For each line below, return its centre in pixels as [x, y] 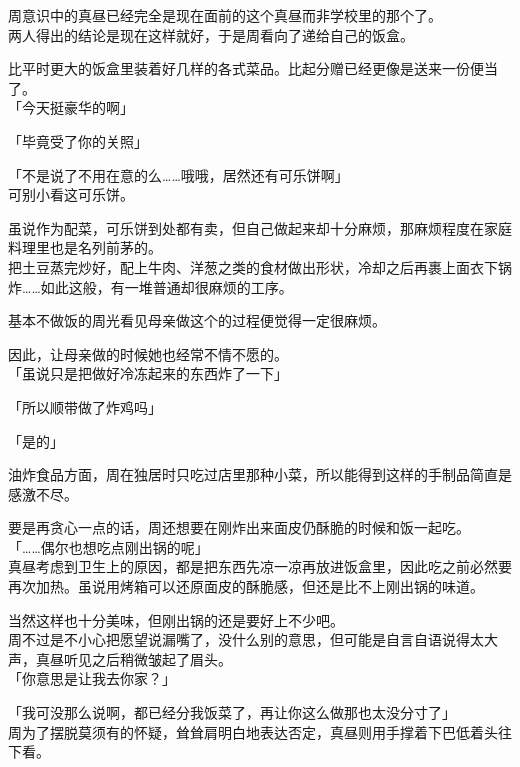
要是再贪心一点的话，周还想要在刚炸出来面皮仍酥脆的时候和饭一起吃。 [239, 527]
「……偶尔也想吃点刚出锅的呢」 [108, 546]
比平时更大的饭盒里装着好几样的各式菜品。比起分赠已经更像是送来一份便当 [253, 68]
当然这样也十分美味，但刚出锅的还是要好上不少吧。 [176, 619]
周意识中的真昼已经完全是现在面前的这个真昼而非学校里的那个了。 [225, 15]
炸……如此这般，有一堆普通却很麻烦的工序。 [150, 286]
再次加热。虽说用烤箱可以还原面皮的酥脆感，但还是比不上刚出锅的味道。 [246, 586]
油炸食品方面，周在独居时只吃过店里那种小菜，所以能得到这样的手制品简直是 [260, 474]
